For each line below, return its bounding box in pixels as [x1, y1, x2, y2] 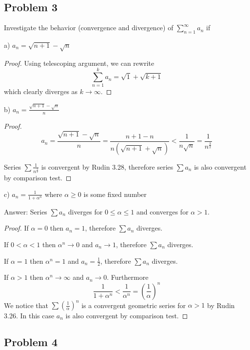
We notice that [4, 300, 48, 310]
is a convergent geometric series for [81, 300, 186, 310]
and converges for [136, 206, 189, 216]
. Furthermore [107, 272, 149, 282]
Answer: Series [4, 206, 47, 216]
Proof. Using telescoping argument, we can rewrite [4, 58, 154, 68]
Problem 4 [4, 334, 58, 349]
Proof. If [4, 223, 29, 233]
